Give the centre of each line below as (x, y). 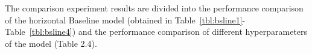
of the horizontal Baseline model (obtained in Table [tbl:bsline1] (124, 19)
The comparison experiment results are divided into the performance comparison (154, 8)
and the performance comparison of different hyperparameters (193, 31)
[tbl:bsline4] (51, 31)
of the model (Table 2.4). (51, 43)
